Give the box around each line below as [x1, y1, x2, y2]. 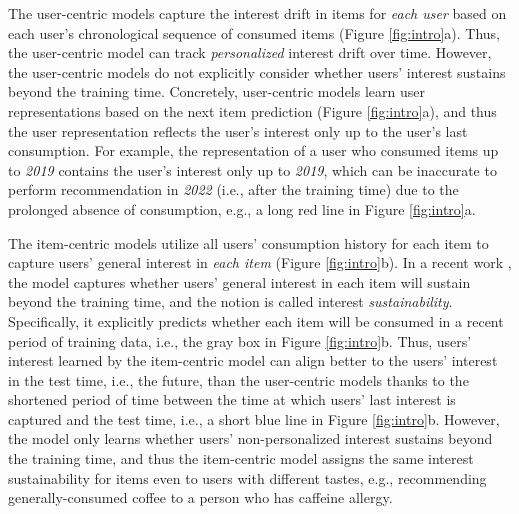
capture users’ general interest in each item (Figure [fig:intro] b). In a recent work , [8, 252, 512, 273]
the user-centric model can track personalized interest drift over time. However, [8, 42, 492, 63]
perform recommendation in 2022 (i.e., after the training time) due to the [8, 179, 459, 200]
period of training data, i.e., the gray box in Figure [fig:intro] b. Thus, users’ [8, 330, 472, 351]
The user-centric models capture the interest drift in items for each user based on [8, 3, 507, 23]
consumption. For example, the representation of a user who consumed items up [8, 140, 499, 161]
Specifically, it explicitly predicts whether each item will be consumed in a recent [8, 310, 504, 331]
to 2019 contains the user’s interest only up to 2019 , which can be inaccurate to [8, 159, 497, 180]
